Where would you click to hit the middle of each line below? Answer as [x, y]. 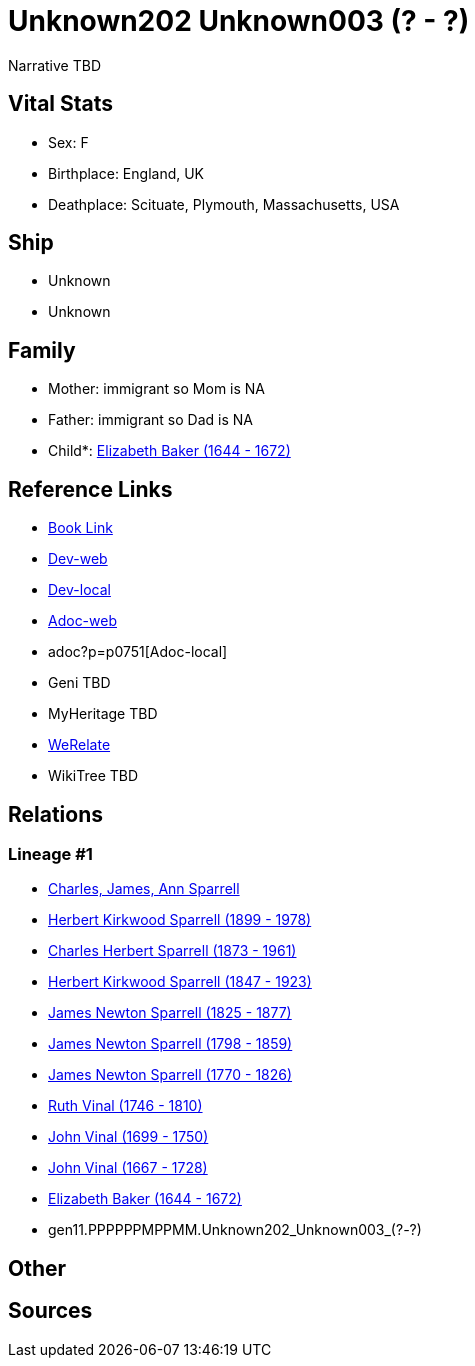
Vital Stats [61, 104]
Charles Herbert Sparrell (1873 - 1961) [172, 951]
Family [42, 350]
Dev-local [79, 590]
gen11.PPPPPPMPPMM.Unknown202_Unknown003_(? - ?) [235, 1230]
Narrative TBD [54, 65]
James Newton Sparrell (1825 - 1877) [170, 1013]
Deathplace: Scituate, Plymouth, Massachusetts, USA [224, 204]
